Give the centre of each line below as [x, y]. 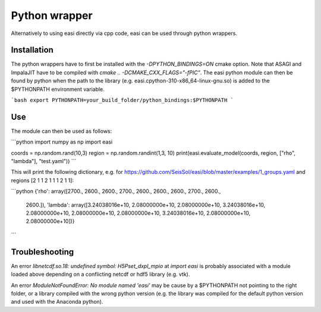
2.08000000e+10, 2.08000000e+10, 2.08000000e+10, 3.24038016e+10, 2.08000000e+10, [138, 213]
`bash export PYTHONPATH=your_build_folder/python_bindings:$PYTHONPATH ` [122, 100]
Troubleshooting [43, 252]
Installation [32, 50]
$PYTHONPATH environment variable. [58, 89]
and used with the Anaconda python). [57, 302]
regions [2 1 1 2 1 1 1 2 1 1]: [43, 180]
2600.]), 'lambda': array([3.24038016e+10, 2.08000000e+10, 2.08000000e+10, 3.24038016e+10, [146, 205]
